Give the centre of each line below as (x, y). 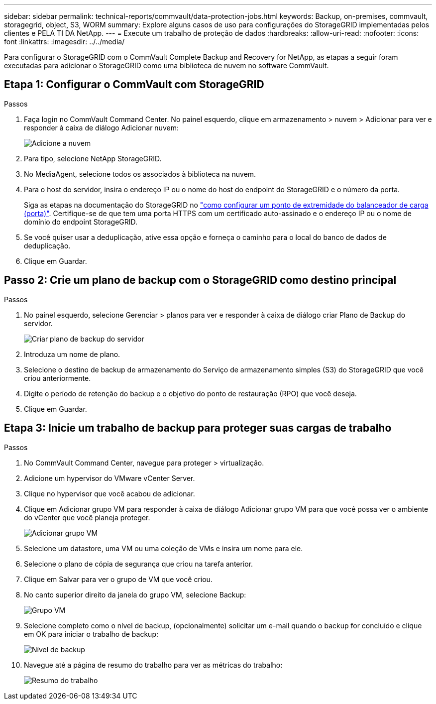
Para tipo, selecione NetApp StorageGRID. (93, 158)
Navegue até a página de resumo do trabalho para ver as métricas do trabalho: (153, 665)
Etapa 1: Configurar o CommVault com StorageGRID (134, 85)
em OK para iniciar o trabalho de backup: (91, 634)
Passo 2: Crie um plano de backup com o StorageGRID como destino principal (200, 280)
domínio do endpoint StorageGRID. (81, 222)
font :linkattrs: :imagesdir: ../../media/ (64, 42)
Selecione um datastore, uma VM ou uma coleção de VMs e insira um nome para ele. (163, 548)
